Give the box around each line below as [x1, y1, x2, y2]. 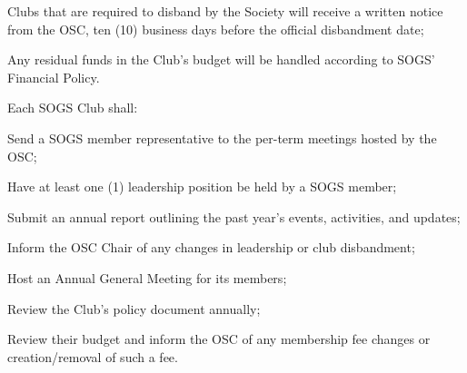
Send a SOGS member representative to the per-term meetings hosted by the [7, 128, 437, 147]
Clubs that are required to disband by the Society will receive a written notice [7, 2, 443, 20]
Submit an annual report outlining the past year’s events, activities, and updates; [7, 207, 461, 226]
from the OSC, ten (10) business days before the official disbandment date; [7, 19, 424, 38]
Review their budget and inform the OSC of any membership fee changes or [7, 329, 431, 348]
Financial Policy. [7, 67, 100, 86]
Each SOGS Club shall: [7, 98, 138, 117]
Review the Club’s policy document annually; [7, 299, 261, 318]
